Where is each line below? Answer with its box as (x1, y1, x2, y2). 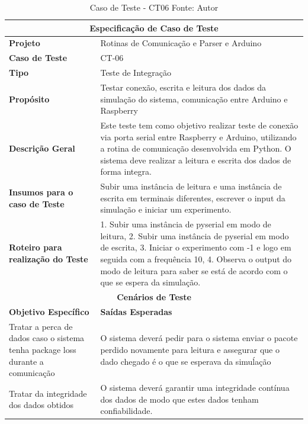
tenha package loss (9, 343, 76, 355)
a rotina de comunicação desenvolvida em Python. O (100, 142, 291, 155)
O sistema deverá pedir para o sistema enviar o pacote (100, 332, 298, 344)
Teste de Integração (100, 66, 171, 79)
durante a (9, 355, 44, 367)
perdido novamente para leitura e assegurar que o (100, 343, 280, 355)
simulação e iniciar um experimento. (100, 203, 232, 216)
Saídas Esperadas (100, 305, 172, 317)
